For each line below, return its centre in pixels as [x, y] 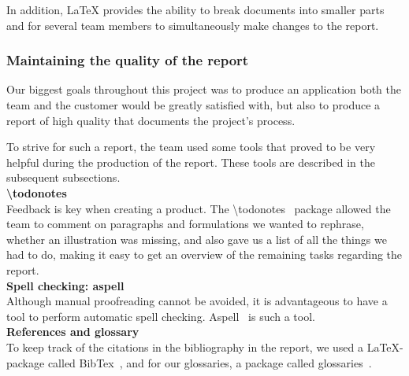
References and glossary [73, 332]
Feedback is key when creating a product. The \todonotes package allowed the [199, 208]
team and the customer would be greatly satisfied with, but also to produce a [193, 105]
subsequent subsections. [63, 177]
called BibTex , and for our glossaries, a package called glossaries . [210, 362]
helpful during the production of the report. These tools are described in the [191, 162]
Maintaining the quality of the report [128, 60]
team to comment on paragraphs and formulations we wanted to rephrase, [185, 224]
